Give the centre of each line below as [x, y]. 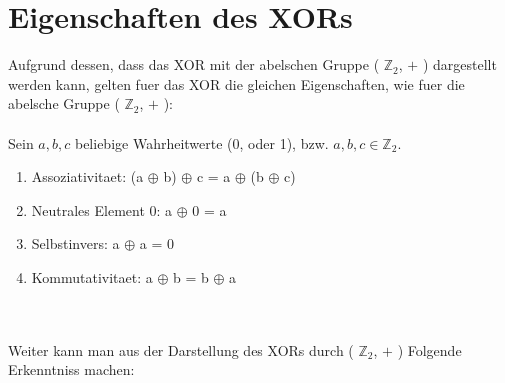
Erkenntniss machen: [71, 369]
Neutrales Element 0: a [102, 209]
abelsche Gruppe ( [64, 103]
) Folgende [429, 349]
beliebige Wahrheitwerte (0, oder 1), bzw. [201, 142]
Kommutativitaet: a [92, 276]
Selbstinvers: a [75, 243]
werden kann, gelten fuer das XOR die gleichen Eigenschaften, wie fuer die [236, 83]
